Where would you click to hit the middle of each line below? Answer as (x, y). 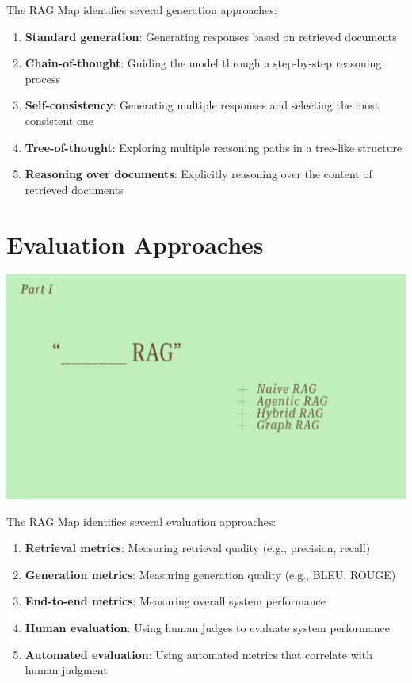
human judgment (66, 670)
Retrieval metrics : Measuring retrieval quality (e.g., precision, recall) (198, 548)
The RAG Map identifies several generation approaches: (142, 10)
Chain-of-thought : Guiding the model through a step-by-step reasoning (203, 63)
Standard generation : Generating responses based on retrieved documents (211, 36)
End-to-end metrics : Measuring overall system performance (175, 601)
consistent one (59, 120)
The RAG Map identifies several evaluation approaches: (141, 521)
